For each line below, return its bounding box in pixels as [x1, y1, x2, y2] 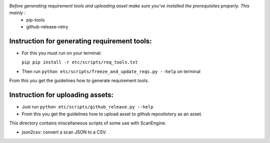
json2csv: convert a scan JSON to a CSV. [21, 129, 107, 135]
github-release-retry [26, 24, 68, 30]
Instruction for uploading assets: [9, 90, 114, 99]
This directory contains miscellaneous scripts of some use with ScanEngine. [9, 120, 166, 126]
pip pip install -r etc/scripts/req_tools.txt [21, 59, 138, 65]
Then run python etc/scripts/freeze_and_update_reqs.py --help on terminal [21, 68, 201, 74]
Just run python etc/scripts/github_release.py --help [21, 104, 153, 110]
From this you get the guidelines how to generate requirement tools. [9, 77, 149, 83]
